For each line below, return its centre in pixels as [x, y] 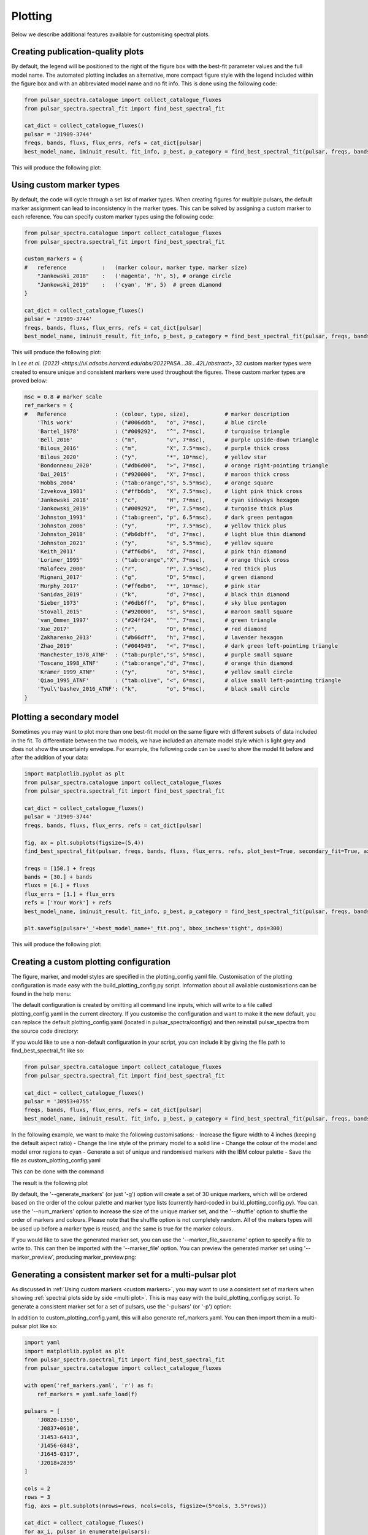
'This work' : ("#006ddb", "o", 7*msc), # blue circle [152, 423]
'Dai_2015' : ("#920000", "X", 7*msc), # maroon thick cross [163, 474]
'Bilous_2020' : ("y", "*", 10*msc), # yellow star [152, 457]
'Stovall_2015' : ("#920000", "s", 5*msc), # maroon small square [165, 612]
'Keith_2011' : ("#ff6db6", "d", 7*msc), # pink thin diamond [162, 552]
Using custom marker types [66, 185]
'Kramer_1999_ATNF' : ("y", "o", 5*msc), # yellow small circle [165, 672]
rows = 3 [37, 1497]
